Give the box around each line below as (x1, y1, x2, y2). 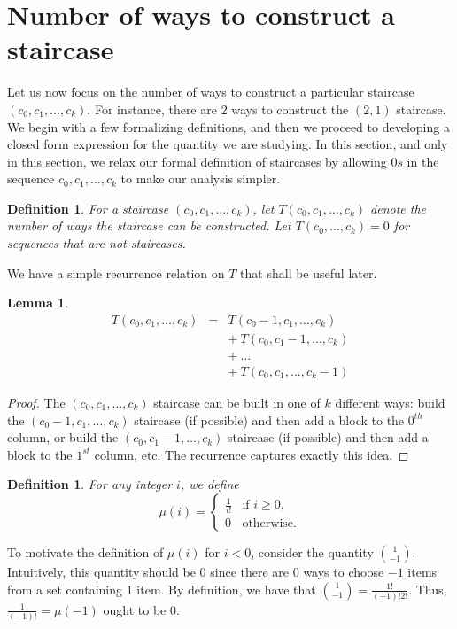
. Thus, (408, 579, 447, 598)
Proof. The (7, 392, 66, 411)
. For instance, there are (87, 99, 217, 118)
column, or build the (7, 428, 119, 447)
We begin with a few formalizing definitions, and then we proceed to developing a (7, 117, 450, 136)
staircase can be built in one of (153, 392, 321, 411)
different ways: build (335, 392, 445, 411)
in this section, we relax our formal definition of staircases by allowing (7, 151, 387, 170)
